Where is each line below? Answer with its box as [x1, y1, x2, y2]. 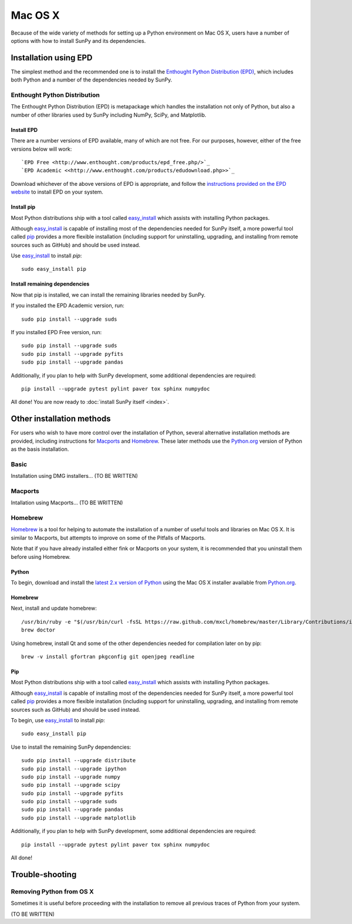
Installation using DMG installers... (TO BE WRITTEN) [11, 473, 138, 480]
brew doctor [21, 627, 56, 633]
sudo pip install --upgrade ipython [21, 765, 127, 772]
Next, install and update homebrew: [11, 604, 97, 612]
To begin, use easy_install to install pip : [11, 716, 106, 723]
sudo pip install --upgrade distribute [21, 757, 136, 764]
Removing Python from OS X [11, 887, 94, 895]
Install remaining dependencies [11, 280, 90, 287]
